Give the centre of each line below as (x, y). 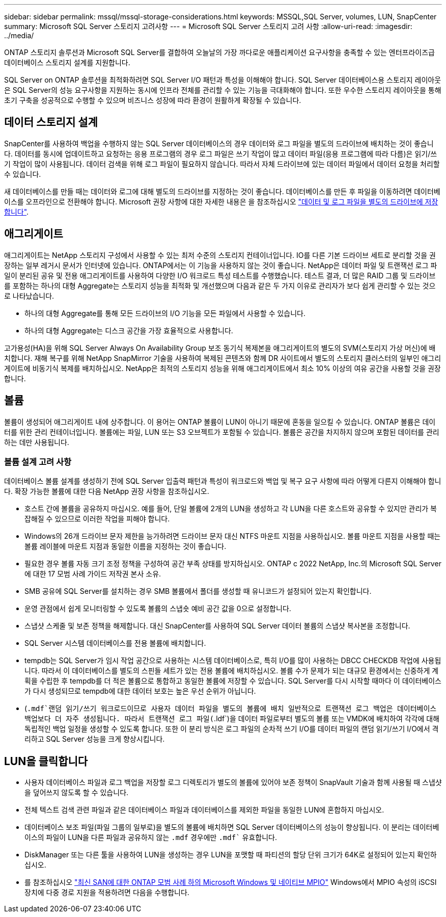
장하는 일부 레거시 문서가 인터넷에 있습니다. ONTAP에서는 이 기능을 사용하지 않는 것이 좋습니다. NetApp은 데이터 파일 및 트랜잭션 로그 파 (221, 265)
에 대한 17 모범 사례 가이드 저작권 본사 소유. (93, 574)
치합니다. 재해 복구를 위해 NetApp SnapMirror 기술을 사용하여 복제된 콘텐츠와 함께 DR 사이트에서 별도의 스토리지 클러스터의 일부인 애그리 (223, 358)
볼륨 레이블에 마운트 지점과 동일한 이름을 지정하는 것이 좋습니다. (126, 546)
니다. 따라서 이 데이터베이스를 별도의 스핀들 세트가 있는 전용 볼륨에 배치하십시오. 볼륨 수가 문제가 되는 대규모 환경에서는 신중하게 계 (232, 671)
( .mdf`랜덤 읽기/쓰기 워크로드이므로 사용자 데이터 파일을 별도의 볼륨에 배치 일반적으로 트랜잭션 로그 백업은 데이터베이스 (231, 709)
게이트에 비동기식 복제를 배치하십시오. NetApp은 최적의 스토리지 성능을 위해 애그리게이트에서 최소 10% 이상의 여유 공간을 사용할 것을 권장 (222, 368)
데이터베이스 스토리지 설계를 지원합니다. (67, 62)
